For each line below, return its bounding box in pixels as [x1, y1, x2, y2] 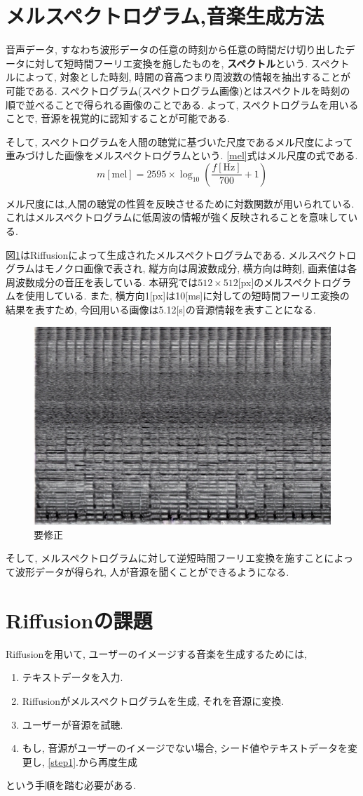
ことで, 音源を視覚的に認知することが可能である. [6, 111, 230, 126]
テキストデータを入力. [22, 670, 123, 684]
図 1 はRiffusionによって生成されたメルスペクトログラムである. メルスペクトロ [6, 247, 357, 262]
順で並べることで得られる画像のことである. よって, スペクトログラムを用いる [6, 97, 359, 112]
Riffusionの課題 [6, 605, 153, 634]
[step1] [48, 754, 76, 769]
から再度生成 [78, 754, 138, 769]
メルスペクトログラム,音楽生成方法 [6, 1, 324, 30]
